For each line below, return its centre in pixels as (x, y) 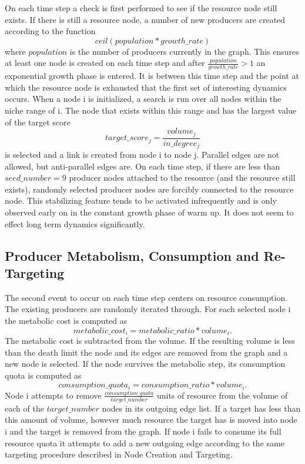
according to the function (50, 31)
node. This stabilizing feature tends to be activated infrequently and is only (141, 200)
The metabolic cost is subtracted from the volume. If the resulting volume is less (150, 341)
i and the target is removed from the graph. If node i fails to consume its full (143, 431)
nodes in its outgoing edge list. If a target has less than (201, 408)
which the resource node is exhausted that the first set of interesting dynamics (146, 87)
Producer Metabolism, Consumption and (132, 255)
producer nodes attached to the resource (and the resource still (182, 178)
